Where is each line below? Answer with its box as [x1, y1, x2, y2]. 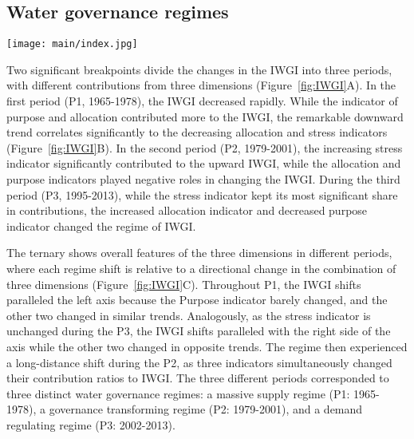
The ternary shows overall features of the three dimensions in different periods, [6, 244, 392, 261]
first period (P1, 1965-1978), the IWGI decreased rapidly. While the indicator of [6, 93, 398, 109]
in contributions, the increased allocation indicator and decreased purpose [6, 202, 368, 219]
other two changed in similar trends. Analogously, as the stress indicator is [6, 307, 371, 323]
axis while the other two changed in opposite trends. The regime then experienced [6, 338, 408, 354]
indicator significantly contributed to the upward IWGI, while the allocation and [6, 155, 401, 172]
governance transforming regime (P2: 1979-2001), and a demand [49, 401, 363, 417]
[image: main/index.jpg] [6, 38, 138, 50]
